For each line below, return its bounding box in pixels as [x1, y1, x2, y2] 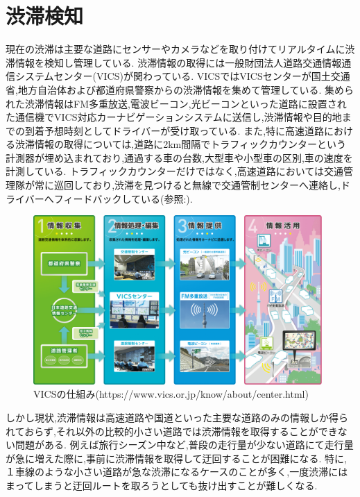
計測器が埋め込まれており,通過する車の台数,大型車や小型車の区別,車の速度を [6, 150, 353, 165]
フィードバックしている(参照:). [53, 191, 193, 205]
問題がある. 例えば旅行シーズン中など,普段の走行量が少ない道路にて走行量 [15, 437, 354, 452]
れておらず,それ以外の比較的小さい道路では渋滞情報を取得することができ [6, 423, 338, 438]
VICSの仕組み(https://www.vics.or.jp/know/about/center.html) [33, 387, 309, 401]
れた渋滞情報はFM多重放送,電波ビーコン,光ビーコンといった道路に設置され [6, 96, 347, 110]
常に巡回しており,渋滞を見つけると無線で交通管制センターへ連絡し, [34, 178, 341, 192]
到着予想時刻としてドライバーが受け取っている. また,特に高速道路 [24, 123, 325, 137]
